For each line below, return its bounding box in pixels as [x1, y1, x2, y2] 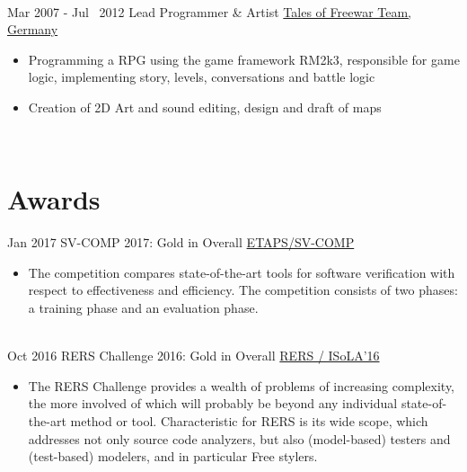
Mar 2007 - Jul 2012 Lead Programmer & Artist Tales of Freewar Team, [7, 2, 412, 21]
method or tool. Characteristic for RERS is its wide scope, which [70, 412, 428, 431]
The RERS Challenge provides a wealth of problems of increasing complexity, [28, 376, 455, 395]
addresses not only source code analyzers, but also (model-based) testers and [28, 429, 451, 448]
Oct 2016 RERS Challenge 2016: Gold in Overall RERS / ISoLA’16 [7, 346, 380, 365]
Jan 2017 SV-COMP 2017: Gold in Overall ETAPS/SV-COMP [7, 233, 355, 252]
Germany [7, 20, 58, 39]
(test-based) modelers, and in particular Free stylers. [28, 447, 318, 466]
